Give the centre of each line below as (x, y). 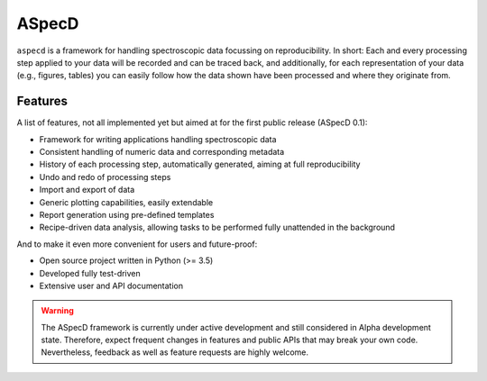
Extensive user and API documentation (111, 286)
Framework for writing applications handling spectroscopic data (158, 139)
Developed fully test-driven (90, 273)
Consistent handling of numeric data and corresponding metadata (162, 152)
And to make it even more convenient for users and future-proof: (137, 244)
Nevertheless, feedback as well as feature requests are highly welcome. (175, 352)
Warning (57, 311)
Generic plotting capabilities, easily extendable (126, 202)
